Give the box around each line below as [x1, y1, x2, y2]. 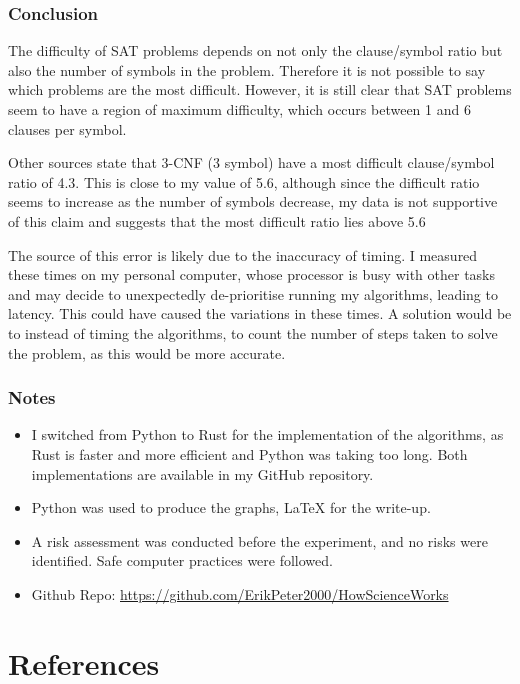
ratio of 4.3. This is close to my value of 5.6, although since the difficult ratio [8, 171, 480, 192]
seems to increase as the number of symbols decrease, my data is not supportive [8, 191, 498, 212]
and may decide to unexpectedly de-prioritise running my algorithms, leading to [8, 283, 498, 304]
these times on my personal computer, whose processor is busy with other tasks [8, 264, 496, 285]
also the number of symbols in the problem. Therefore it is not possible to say [8, 59, 486, 80]
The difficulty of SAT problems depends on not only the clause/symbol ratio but [8, 40, 503, 61]
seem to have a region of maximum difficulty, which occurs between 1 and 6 [8, 99, 471, 119]
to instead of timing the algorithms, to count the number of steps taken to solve [8, 322, 498, 343]
